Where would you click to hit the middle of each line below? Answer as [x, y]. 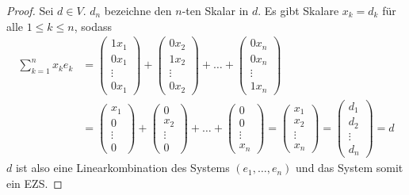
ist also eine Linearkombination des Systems [122, 168]
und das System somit [350, 168]
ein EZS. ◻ [34, 183]
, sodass [93, 26]
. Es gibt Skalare [298, 10]
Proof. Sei [30, 10]
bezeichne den [138, 10]
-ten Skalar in [215, 10]
